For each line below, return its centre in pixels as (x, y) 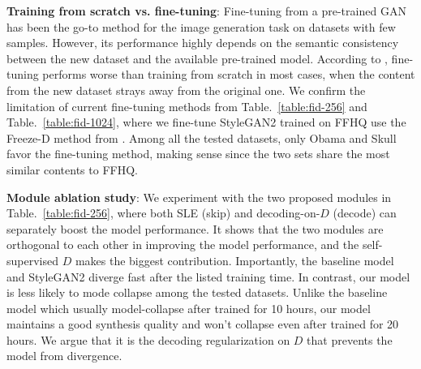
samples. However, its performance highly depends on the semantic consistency (203, 43)
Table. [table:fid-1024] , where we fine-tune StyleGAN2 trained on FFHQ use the (206, 122)
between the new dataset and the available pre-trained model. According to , (197, 58)
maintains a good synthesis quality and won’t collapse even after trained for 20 (203, 324)
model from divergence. (64, 356)
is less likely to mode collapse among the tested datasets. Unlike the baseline (197, 292)
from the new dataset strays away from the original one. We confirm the (186, 90)
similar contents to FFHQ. (72, 169)
